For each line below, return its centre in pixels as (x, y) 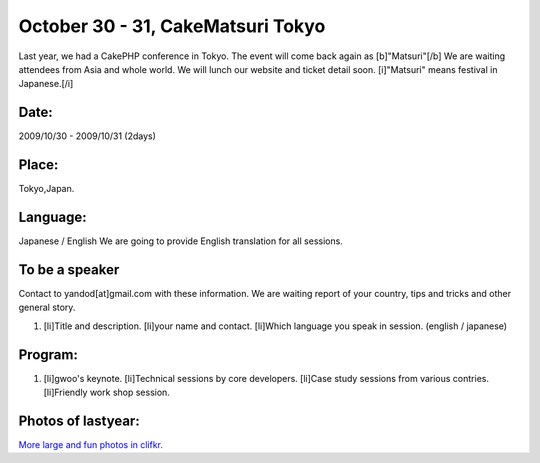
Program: (48, 354)
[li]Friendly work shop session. (106, 392)
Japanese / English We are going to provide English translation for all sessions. (181, 241)
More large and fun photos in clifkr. (91, 444)
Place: (38, 165)
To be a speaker (69, 269)
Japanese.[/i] (46, 84)
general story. (47, 307)
